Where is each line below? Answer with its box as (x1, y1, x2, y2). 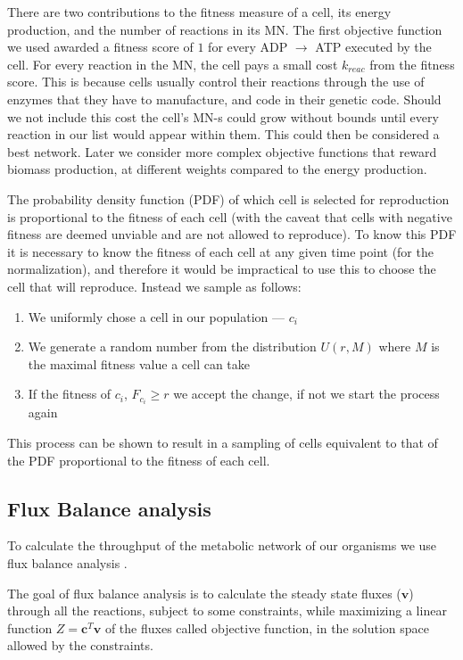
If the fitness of (28, 384, 112, 403)
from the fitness (369, 54, 455, 73)
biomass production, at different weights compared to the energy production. (7, 160, 427, 178)
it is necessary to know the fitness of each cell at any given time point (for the (7, 242, 434, 260)
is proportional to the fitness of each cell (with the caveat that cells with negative (7, 207, 452, 226)
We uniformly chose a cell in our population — (28, 307, 285, 326)
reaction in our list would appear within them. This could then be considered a (7, 125, 440, 144)
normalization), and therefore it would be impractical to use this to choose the (7, 260, 436, 278)
